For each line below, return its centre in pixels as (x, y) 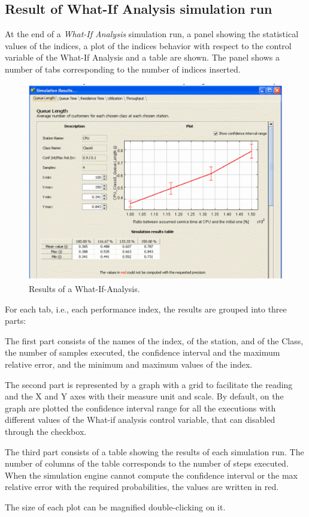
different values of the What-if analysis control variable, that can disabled (140, 420)
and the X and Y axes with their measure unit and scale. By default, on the (144, 396)
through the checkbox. (46, 431)
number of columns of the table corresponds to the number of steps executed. (147, 463)
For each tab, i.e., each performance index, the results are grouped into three (146, 309)
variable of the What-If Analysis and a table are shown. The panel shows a (142, 57)
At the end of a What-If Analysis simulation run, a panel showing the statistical (152, 34)
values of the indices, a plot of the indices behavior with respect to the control (148, 45)
